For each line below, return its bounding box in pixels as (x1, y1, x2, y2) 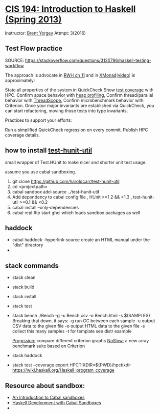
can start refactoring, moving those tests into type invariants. (5, 108, 128, 113)
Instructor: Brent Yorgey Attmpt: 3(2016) (5, 30, 86, 36)
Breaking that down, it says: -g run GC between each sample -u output (12, 318, 155, 324)
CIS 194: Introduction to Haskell (5, 3, 136, 15)
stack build (12, 284, 35, 290)
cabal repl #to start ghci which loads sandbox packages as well (12, 210, 140, 216)
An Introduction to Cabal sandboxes (12, 394, 85, 400)
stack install (12, 294, 37, 300)
